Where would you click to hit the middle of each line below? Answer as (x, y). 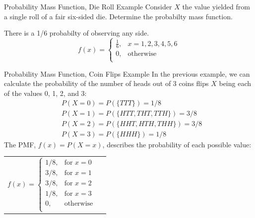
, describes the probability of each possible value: (177, 144)
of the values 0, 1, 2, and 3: (45, 93)
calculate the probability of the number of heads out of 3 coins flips (106, 83)
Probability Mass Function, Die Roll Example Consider (88, 6)
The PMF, (20, 144)
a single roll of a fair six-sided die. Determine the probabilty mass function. (118, 16)
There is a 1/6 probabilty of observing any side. (77, 33)
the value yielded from (216, 6)
